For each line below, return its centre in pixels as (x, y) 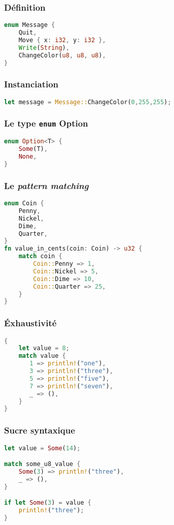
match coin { (40, 256)
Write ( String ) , (44, 48)
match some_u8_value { (42, 464)
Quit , (28, 33)
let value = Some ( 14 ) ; (42, 448)
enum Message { (30, 25)
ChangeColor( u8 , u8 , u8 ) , (62, 55)
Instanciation (31, 84)
